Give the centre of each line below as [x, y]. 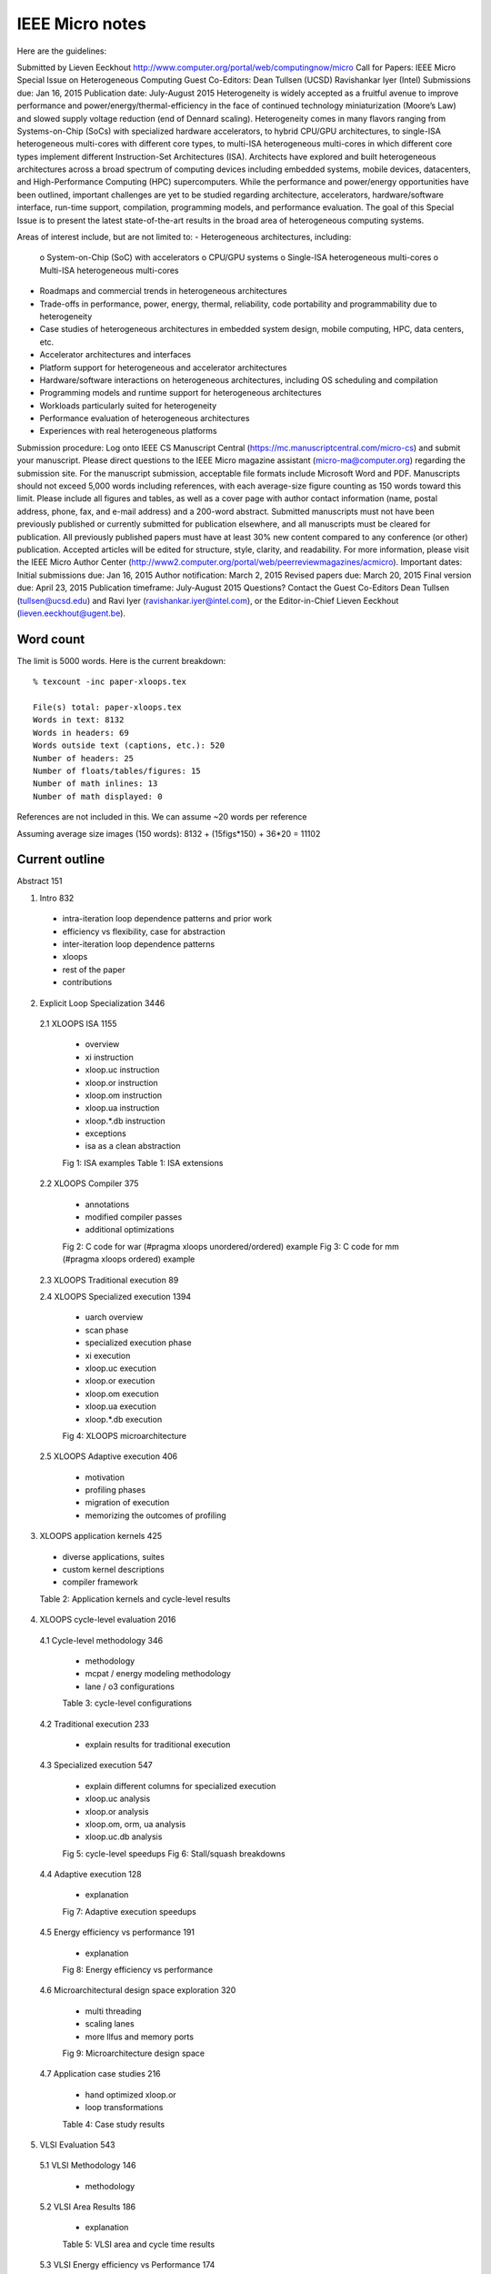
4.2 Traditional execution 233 [95, 1724]
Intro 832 [57, 898]
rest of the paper [94, 970]
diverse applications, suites [114, 1556]
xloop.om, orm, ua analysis [135, 1824]
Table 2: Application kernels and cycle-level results [135, 1599]
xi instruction [109, 1057]
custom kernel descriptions [114, 1570]
